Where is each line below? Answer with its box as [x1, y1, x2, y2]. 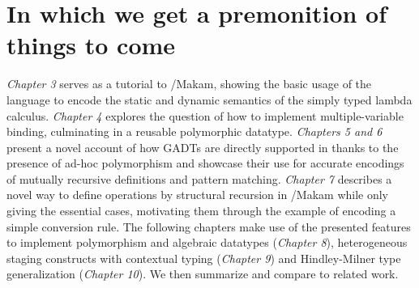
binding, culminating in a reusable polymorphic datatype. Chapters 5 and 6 [6, 123, 383, 140]
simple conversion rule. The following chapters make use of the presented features [6, 218, 411, 235]
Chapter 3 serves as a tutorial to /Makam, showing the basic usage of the [6, 75, 372, 92]
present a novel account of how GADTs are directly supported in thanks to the [6, 138, 399, 155]
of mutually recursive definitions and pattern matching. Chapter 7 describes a [6, 170, 392, 187]
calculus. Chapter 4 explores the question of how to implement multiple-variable [6, 107, 404, 124]
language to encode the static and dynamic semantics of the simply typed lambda [6, 91, 413, 108]
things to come [6, 28, 176, 61]
